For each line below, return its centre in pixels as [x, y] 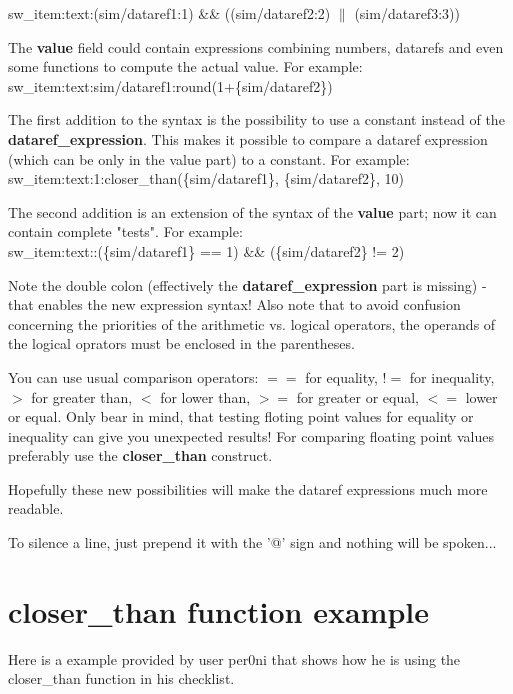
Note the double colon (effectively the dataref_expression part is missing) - [247, 284]
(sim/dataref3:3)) [407, 13]
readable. [36, 508]
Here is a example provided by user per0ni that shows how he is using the [234, 658]
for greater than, [82, 396]
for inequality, [452, 376]
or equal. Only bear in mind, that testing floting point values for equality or [241, 416]
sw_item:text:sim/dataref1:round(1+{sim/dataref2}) [170, 85]
